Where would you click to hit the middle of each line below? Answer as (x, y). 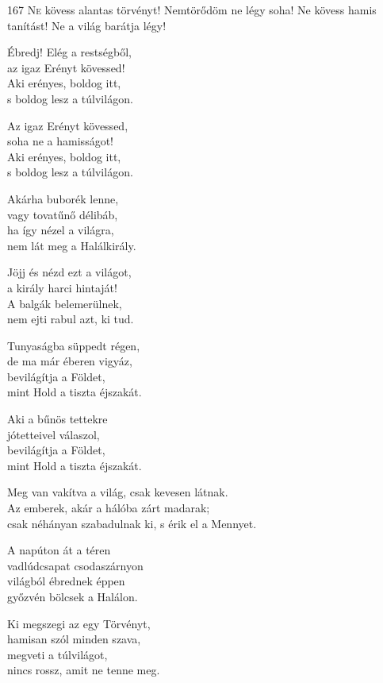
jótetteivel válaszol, (54, 434)
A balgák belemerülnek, (65, 303)
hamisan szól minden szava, (74, 639)
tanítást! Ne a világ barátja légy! (87, 25)
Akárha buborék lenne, (63, 198)
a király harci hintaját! (62, 287)
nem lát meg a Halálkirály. (72, 245)
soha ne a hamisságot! (60, 141)
